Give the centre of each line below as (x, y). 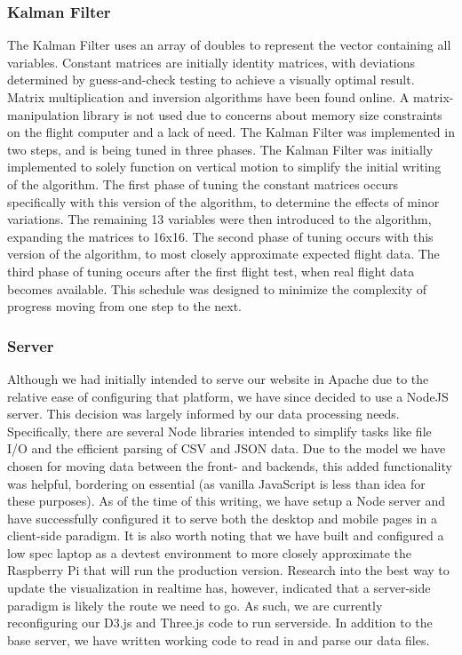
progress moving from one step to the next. (124, 306)
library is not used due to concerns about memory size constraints (263, 114)
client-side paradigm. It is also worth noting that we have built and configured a (226, 535)
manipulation (43, 114)
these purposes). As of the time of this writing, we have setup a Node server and (226, 501)
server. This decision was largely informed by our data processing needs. (203, 414)
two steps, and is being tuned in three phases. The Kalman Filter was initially (220, 149)
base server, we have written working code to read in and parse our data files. (219, 639)
